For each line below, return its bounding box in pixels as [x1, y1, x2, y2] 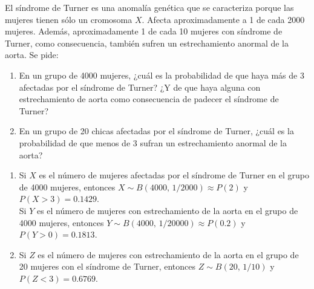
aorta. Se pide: [5, 48, 59, 61]
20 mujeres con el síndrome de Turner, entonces [19, 260, 196, 273]
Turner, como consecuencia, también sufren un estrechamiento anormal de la [5, 36, 289, 49]
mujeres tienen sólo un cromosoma [5, 13, 132, 25]
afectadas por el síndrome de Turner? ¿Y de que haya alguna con [19, 80, 261, 93]
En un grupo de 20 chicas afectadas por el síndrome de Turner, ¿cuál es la [19, 125, 294, 137]
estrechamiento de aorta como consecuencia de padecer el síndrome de [19, 93, 279, 105]
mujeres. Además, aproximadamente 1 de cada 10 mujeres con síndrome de [5, 25, 283, 37]
